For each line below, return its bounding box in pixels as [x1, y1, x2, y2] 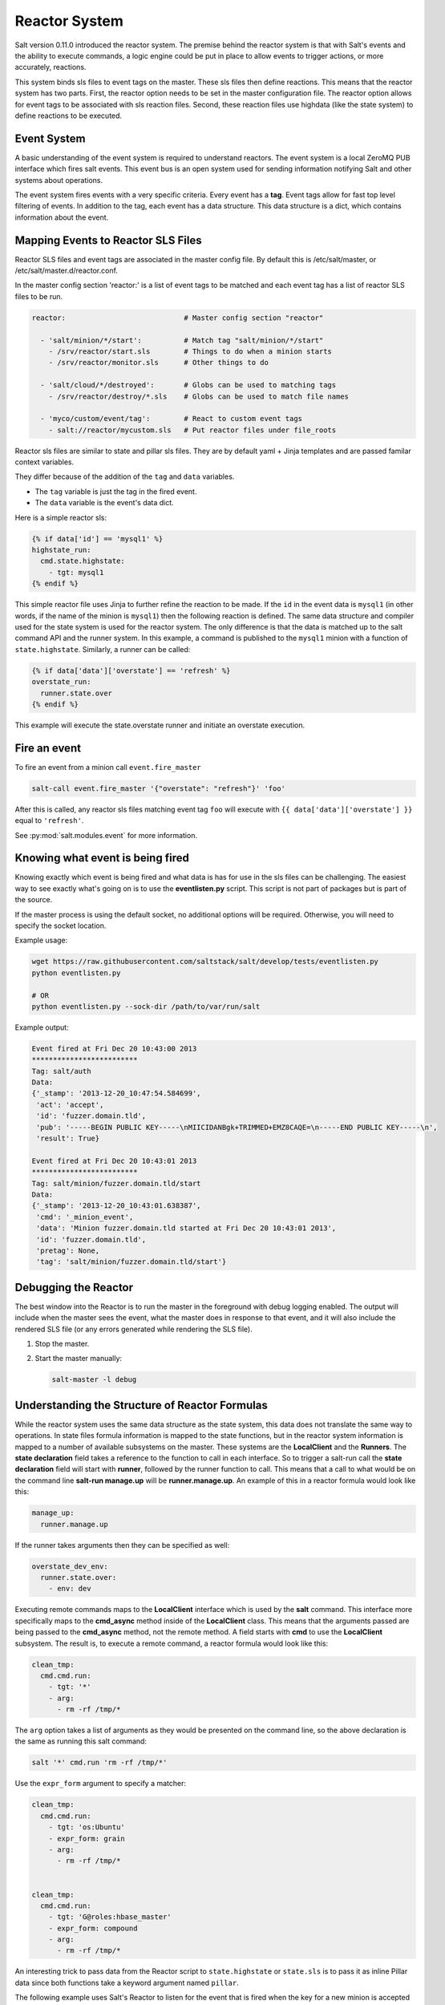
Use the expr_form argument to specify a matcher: [14, 1779, 187, 1788]
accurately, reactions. [14, 63, 87, 72]
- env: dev [48, 1584, 91, 1594]
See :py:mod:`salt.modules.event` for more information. [14, 830, 198, 840]
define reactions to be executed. [14, 111, 123, 120]
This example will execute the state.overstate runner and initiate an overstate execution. [14, 720, 305, 730]
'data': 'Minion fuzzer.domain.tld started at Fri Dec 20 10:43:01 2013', [36, 1224, 337, 1233]
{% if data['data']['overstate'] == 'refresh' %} [31, 666, 231, 675]
